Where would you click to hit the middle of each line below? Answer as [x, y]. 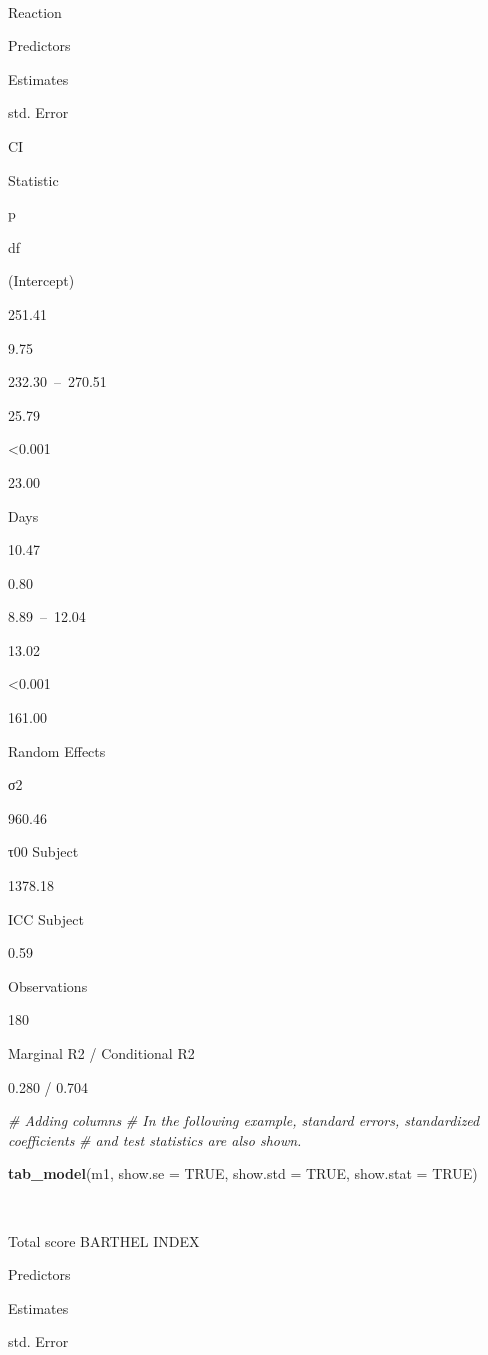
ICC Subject [46, 918]
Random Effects [57, 750]
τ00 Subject [43, 851]
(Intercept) [41, 280]
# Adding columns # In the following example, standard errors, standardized [244, 1120]
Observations [48, 985]
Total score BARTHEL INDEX [104, 1240]
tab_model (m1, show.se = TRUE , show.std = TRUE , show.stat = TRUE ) [243, 1173]
